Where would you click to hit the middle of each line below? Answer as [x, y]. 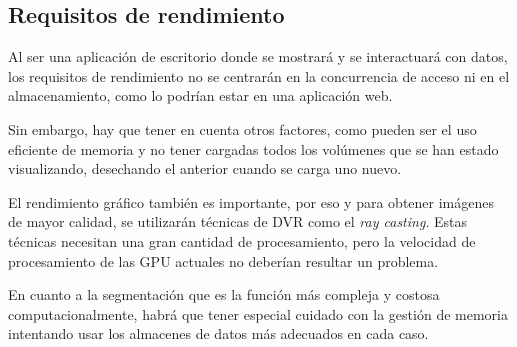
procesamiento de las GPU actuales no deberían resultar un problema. [223, 260]
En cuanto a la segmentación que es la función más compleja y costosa [224, 294]
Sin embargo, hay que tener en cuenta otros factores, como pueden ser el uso [242, 128]
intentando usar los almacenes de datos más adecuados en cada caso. [218, 333]
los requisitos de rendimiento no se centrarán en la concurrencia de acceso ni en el [259, 75]
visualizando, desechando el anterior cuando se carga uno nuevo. [205, 168]
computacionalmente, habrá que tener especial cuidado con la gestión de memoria [258, 313]
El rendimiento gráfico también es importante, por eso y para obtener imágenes [251, 201]
